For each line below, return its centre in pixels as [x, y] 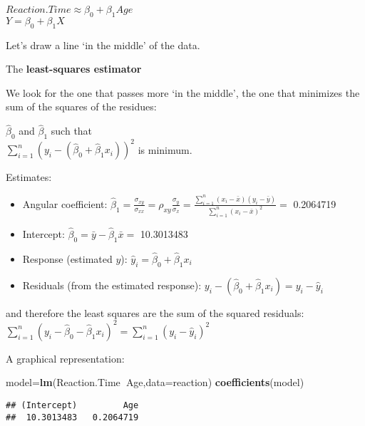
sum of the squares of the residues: [81, 106]
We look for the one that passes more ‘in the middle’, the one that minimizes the [183, 92]
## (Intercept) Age [72, 405]
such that [72, 131]
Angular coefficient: [65, 203]
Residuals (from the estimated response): [112, 285]
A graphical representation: [65, 358]
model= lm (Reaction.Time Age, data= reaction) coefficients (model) [155, 382]
